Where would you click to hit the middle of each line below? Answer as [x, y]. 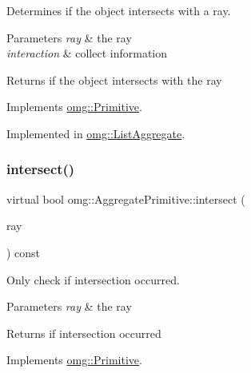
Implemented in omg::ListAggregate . [96, 133]
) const [24, 252]
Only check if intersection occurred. [93, 279]
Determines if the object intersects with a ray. [119, 10]
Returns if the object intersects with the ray [114, 79]
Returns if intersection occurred [84, 333]
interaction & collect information [87, 53]
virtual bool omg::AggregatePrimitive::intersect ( [126, 198]
